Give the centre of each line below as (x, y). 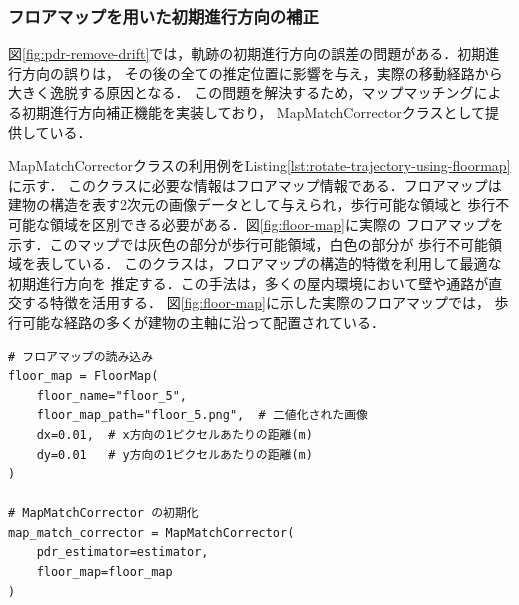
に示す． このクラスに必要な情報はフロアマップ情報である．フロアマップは (255, 184)
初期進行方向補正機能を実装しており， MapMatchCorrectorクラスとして (253, 112)
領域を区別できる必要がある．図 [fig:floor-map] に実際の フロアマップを (276, 223)
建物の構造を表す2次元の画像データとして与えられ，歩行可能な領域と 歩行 (252, 204)
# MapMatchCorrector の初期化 (103, 513)
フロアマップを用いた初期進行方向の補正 (163, 15)
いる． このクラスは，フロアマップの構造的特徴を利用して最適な (289, 263)
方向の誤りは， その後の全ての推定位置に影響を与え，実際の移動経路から (262, 72)
